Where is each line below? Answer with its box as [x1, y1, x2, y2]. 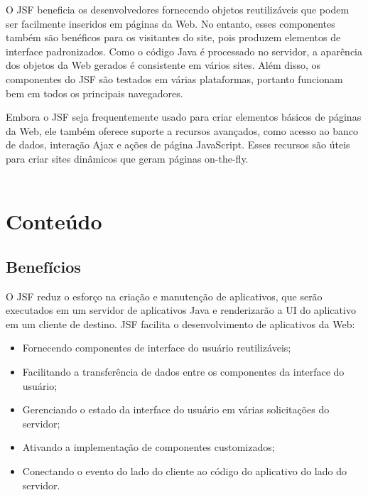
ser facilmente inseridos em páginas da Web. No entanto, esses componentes [6, 16, 335, 31]
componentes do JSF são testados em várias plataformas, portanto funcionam [6, 71, 343, 86]
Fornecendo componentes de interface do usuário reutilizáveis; [22, 340, 291, 355]
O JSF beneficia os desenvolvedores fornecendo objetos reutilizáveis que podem [6, 2, 350, 16]
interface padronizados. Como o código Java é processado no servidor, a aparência [6, 43, 362, 58]
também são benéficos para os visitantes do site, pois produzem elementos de [6, 30, 341, 45]
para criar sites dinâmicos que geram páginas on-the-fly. [6, 151, 249, 165]
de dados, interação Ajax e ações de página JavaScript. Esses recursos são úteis [6, 137, 350, 152]
